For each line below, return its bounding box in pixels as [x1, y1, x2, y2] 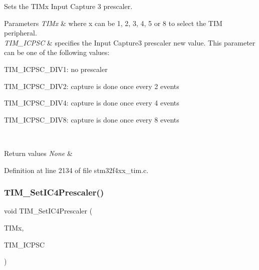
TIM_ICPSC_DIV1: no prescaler [4, 63, 108, 74]
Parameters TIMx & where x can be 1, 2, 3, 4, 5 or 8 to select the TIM [4, 17, 222, 28]
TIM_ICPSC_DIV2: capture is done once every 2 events [4, 80, 179, 91]
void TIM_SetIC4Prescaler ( [4, 205, 93, 216]
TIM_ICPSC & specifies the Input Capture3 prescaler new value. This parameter [4, 37, 255, 47]
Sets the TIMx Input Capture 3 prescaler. [4, 1, 133, 11]
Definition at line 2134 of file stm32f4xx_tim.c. [4, 164, 149, 175]
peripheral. [4, 27, 37, 38]
